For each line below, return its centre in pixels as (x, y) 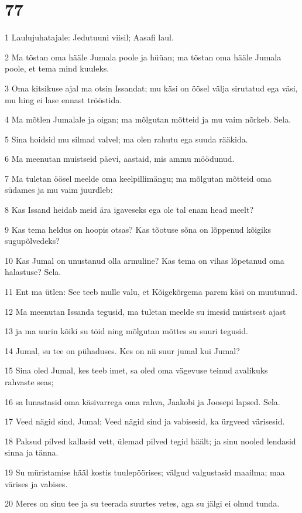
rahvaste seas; (29, 382)
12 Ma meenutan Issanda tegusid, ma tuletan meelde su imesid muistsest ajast (145, 311)
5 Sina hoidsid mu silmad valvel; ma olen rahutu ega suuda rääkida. (126, 139)
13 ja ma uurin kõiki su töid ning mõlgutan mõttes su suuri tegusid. (126, 331)
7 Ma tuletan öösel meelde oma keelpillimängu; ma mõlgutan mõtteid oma (138, 178)
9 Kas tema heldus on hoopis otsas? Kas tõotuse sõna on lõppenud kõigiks (138, 229)
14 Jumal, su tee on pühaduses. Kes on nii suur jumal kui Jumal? (122, 350)
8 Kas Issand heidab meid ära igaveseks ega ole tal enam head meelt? (129, 210)
